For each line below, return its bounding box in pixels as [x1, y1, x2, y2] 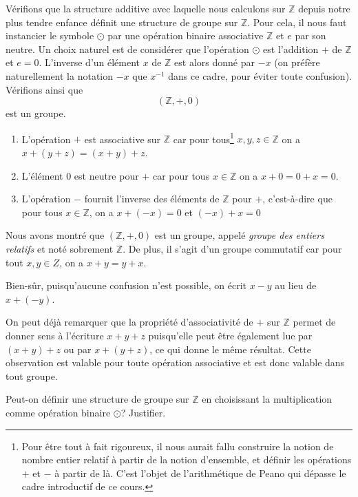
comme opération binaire [6, 405, 111, 419]
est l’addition [263, 41, 319, 56]
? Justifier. [120, 405, 166, 419]
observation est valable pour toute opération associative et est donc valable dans [6, 355, 345, 370]
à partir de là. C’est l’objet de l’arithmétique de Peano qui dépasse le [54, 465, 346, 480]
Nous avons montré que [6, 228, 105, 242]
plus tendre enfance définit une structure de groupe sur [6, 14, 238, 29]
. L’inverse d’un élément [39, 55, 140, 70]
